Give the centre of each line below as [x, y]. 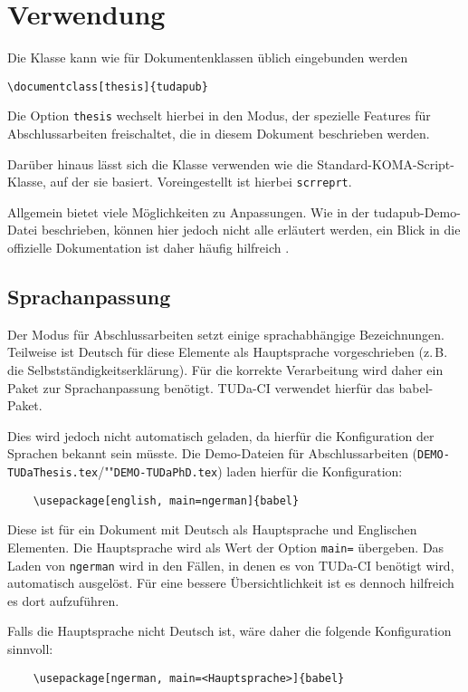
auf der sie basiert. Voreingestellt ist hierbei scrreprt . [201, 182]
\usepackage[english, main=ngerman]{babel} [166, 500]
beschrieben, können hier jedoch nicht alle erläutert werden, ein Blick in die [251, 230]
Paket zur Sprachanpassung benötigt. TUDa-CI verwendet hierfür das [201, 387]
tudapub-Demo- [417, 211]
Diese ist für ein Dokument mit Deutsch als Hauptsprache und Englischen [212, 529]
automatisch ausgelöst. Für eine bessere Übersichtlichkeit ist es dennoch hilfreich [231, 583]
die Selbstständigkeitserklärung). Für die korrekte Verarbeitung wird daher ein [225, 370]
